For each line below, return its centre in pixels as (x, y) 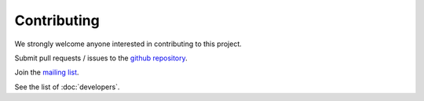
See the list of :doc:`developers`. (67, 87)
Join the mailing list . (47, 72)
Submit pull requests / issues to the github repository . (101, 58)
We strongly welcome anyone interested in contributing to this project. (128, 44)
